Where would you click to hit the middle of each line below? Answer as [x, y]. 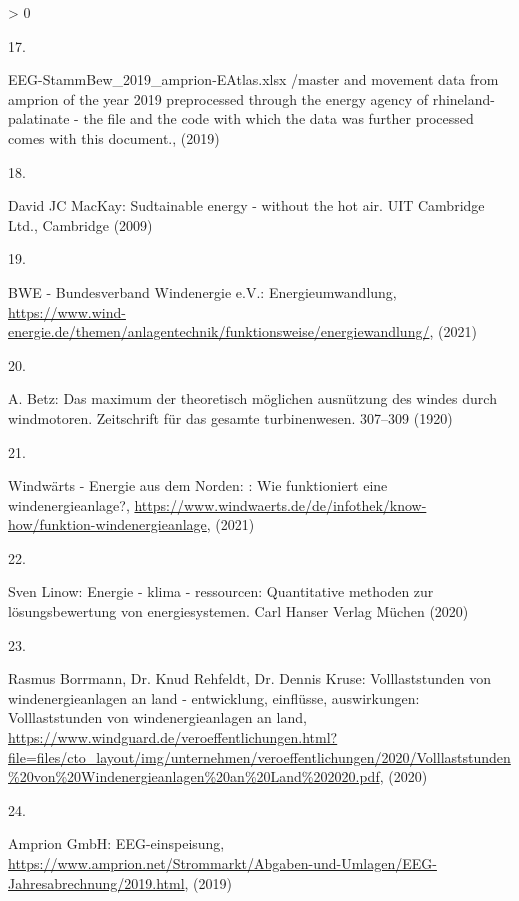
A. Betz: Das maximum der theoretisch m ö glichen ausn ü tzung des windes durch [252, 398]
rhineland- [463, 98]
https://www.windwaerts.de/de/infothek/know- [280, 504]
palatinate [39, 118]
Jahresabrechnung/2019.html [96, 882]
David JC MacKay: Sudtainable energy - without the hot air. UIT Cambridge [246, 205]
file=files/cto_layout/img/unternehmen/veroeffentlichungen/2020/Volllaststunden [259, 756]
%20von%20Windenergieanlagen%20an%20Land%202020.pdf [194, 776]
